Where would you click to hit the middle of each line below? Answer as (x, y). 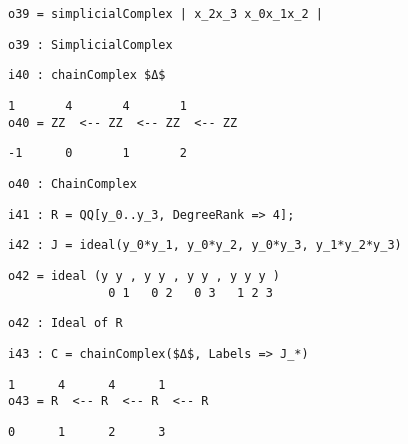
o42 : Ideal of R (65, 323)
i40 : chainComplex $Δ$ (87, 75)
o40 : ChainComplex (72, 183)
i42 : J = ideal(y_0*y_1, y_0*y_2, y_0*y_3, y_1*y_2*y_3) (205, 245)
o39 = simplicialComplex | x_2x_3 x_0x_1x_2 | (165, 14)
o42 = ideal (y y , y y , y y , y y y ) (144, 275)
